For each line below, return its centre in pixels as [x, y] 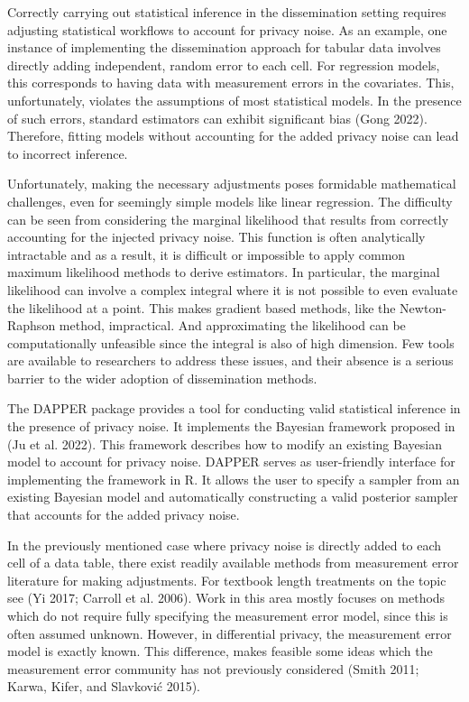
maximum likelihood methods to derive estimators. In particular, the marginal [224, 272]
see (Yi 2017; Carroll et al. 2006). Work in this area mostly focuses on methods [226, 598]
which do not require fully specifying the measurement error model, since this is [228, 615]
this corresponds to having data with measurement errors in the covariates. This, [231, 83]
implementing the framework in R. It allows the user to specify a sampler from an [234, 479]
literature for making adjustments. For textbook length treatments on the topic [227, 580]
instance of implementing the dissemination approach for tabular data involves [224, 47]
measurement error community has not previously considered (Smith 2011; [213, 668]
